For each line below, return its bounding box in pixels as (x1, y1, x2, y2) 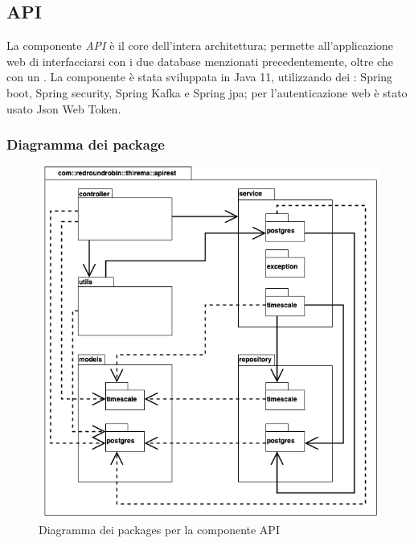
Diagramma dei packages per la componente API (39, 521, 280, 538)
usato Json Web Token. (6, 100, 121, 117)
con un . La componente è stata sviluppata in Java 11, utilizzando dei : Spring (6, 68, 393, 85)
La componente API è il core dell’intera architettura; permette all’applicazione (6, 37, 394, 54)
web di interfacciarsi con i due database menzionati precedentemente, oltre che (6, 52, 393, 69)
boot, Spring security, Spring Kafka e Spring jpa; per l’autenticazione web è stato (6, 84, 408, 101)
